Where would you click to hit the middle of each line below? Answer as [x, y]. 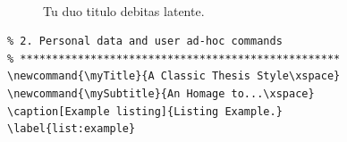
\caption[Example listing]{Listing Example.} [145, 111]
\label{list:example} [72, 129]
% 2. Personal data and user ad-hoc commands [145, 42]
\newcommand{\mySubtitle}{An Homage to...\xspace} [161, 93]
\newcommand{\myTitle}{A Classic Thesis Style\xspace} [174, 76]
